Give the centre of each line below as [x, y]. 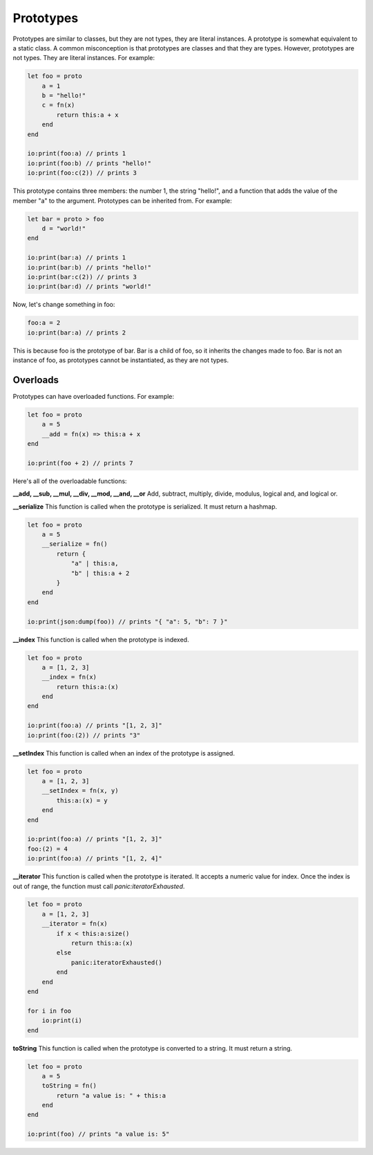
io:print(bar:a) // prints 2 [77, 332]
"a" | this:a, [95, 564]
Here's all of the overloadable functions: [70, 481]
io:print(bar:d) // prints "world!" [89, 287]
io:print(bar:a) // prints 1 [77, 258]
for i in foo [49, 1011]
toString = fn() [69, 1086]
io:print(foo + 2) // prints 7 [80, 463]
